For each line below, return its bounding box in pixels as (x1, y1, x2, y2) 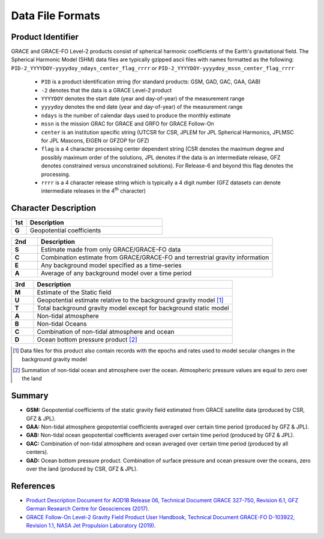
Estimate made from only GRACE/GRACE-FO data (41, 245, 181, 254)
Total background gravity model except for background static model (37, 304, 229, 312)
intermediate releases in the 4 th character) (41, 186, 146, 194)
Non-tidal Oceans (37, 320, 87, 328)
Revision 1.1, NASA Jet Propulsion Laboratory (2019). (26, 522, 156, 529)
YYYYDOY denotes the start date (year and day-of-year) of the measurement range (41, 95, 245, 102)
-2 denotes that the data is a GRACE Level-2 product (41, 86, 172, 94)
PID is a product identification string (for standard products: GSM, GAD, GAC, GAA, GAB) (41, 78, 261, 85)
